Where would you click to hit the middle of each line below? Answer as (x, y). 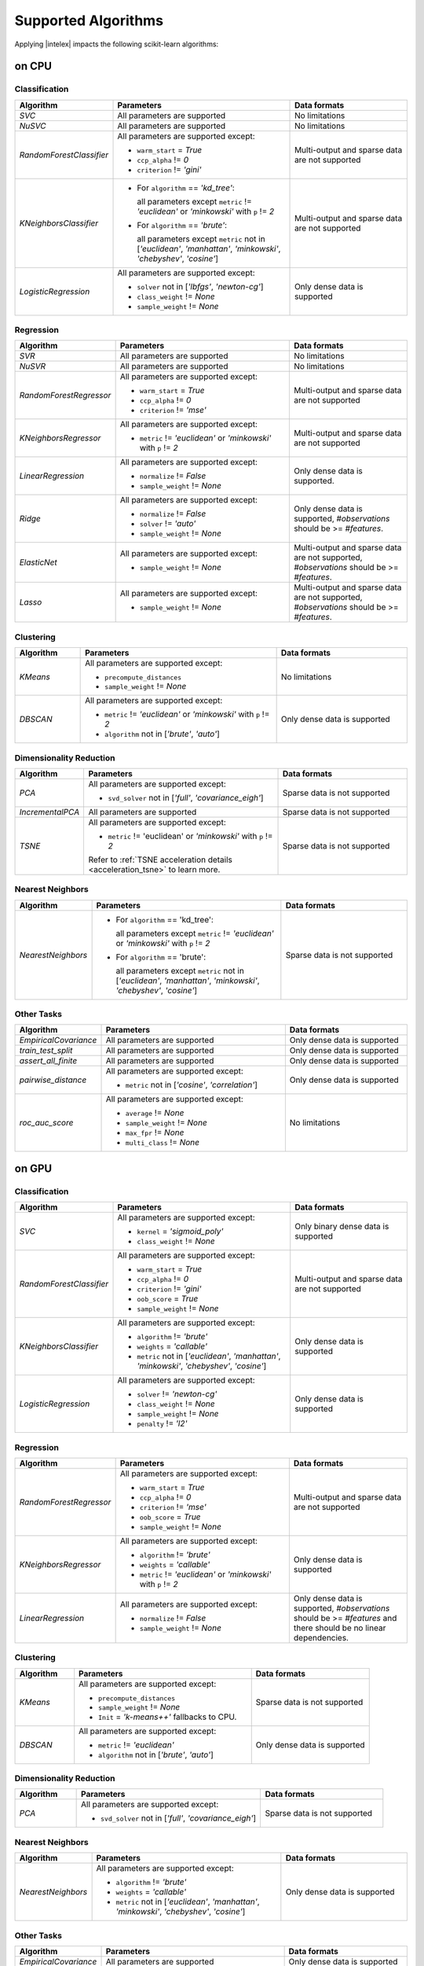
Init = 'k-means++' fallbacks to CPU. (168, 1717)
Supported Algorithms (89, 20)
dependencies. (321, 1637)
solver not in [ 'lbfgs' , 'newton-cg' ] (200, 286)
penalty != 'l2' (162, 1423)
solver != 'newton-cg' (177, 1394)
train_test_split (46, 1051)
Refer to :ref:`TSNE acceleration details (161, 860)
